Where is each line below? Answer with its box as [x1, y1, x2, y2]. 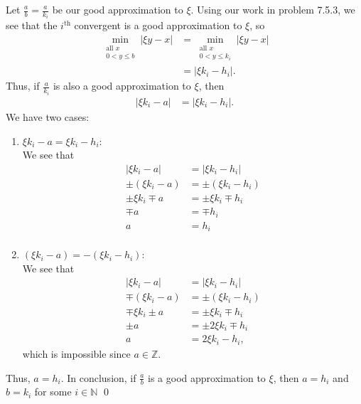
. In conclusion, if [60, 370, 136, 385]
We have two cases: [6, 109, 90, 124]
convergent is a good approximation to [74, 18, 242, 33]
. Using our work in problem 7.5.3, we [190, 2, 355, 16]
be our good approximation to [52, 2, 183, 16]
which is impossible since [22, 346, 131, 361]
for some [34, 384, 72, 399]
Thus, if [6, 78, 40, 93]
